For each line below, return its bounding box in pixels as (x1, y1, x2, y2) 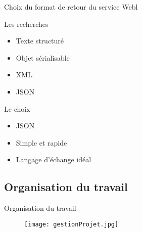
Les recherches (4, 18, 49, 29)
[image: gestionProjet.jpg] (24, 220, 119, 228)
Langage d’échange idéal (16, 154, 91, 165)
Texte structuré (16, 35, 64, 46)
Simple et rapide (16, 137, 67, 148)
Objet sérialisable (16, 52, 70, 63)
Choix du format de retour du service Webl (4, 2, 138, 12)
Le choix (4, 103, 30, 114)
